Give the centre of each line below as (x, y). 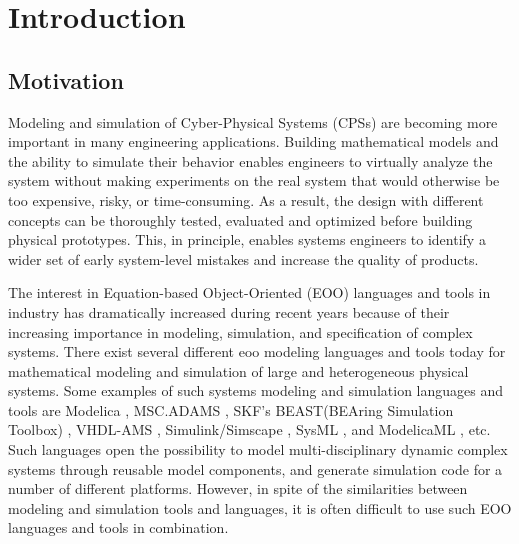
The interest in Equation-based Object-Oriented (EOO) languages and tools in (249, 292)
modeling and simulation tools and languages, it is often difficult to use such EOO (260, 507)
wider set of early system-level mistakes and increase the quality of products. (243, 258)
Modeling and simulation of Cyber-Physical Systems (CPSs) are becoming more (253, 121)
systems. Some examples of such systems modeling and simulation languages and (255, 390)
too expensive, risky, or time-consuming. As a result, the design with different (246, 199)
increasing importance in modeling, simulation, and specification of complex (240, 331)
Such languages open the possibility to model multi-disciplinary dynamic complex (258, 449)
